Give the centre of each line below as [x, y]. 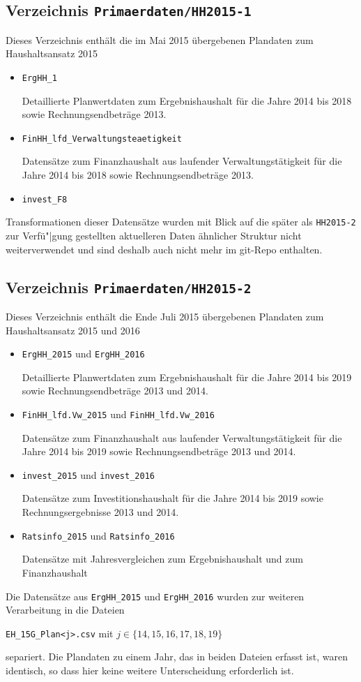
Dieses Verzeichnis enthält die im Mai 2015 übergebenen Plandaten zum [160, 39]
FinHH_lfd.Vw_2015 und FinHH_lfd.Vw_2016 [118, 414]
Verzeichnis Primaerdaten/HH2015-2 [129, 287]
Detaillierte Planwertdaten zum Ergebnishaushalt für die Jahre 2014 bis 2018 [187, 100]
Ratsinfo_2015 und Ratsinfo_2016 [98, 535]
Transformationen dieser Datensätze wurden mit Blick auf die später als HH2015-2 [181, 222]
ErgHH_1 [39, 78]
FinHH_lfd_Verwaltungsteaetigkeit [102, 139]
